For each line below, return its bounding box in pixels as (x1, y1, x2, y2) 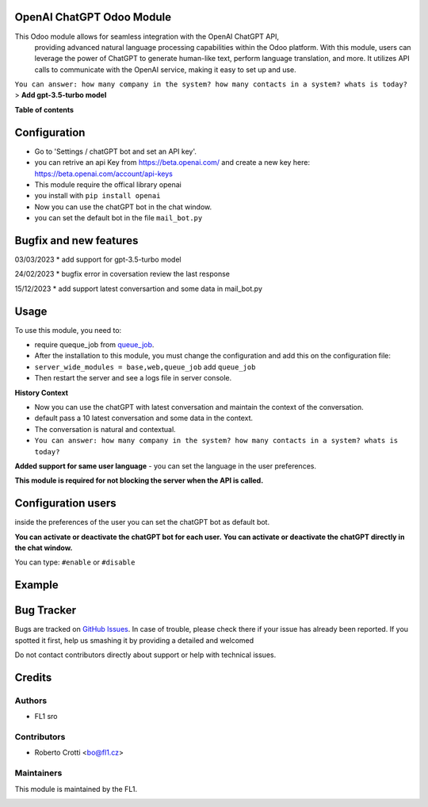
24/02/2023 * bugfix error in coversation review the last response (14, 270, 230, 279)
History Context (14, 388, 69, 397)
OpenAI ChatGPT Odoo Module (14, 10, 172, 24)
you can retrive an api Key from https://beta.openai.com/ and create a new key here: (34, 158, 311, 167)
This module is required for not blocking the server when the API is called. (14, 476, 264, 485)
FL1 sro (34, 712, 58, 721)
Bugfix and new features (14, 234, 139, 247)
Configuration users (14, 496, 117, 511)
